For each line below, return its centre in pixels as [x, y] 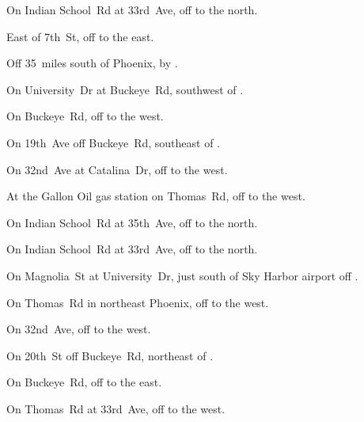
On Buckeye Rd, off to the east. [84, 382]
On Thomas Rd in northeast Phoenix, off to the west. [138, 302]
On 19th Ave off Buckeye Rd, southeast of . [114, 142]
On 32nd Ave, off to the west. [79, 329]
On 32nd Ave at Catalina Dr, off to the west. [117, 169]
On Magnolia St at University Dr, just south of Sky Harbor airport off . [182, 275]
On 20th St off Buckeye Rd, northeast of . [110, 355]
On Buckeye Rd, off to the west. [85, 116]
